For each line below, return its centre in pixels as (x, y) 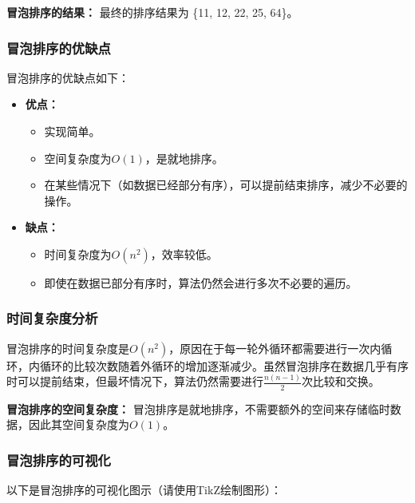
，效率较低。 (184, 253)
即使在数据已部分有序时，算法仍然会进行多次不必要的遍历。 (201, 282)
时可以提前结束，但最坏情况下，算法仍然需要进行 (135, 381)
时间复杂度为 (78, 253)
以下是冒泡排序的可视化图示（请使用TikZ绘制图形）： (144, 489)
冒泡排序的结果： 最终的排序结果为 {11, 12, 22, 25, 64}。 (152, 12)
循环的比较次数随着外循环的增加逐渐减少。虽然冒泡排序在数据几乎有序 (224, 365)
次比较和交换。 (340, 381)
